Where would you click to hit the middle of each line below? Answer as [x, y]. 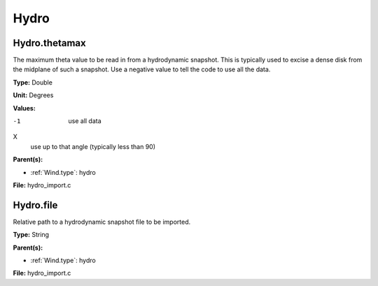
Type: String [31, 235]
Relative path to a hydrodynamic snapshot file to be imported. [102, 222]
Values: [24, 108]
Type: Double [33, 82]
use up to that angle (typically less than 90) [93, 146]
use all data [85, 121]
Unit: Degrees [33, 95]
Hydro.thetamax [50, 43]
